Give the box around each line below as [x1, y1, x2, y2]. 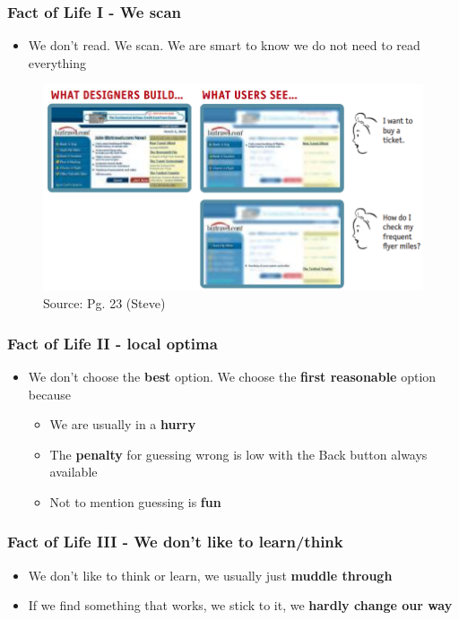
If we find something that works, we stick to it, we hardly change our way [28, 596, 453, 615]
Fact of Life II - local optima [7, 332, 218, 354]
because [28, 384, 71, 403]
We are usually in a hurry [49, 415, 196, 434]
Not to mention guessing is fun [49, 492, 221, 511]
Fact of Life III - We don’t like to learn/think [7, 530, 343, 553]
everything [28, 53, 87, 72]
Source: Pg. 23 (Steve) [43, 294, 166, 313]
